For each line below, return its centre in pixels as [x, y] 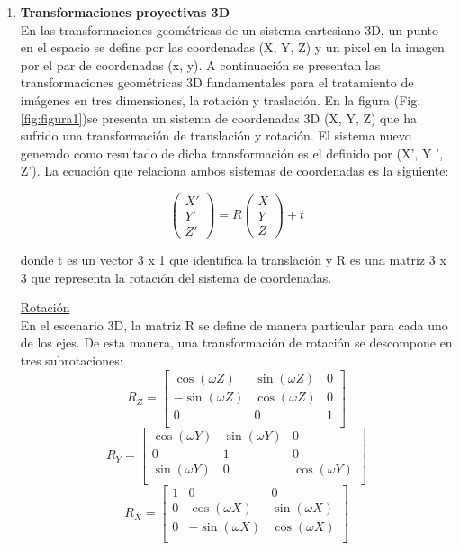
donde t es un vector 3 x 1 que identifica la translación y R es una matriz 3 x [233, 260]
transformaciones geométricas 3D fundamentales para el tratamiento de [217, 82]
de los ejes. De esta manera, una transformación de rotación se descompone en [236, 343]
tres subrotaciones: [72, 361]
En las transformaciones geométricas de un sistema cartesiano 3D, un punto [230, 29]
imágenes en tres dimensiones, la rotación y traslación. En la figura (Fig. [221, 99]
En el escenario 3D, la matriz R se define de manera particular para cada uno [234, 325]
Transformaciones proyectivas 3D [125, 12]
